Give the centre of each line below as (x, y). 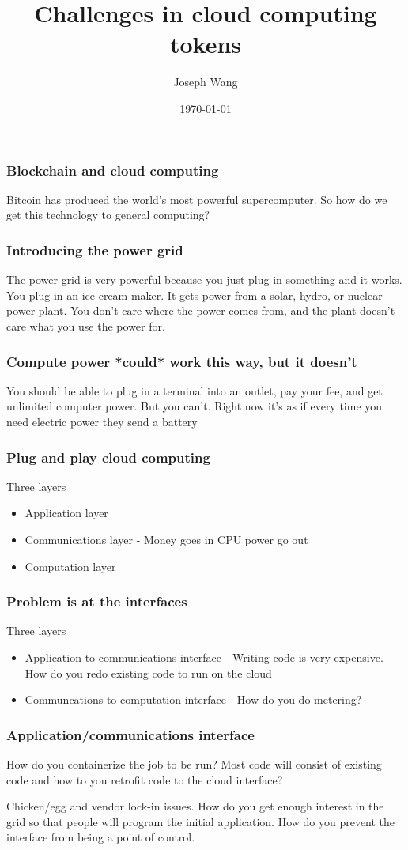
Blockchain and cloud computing (113, 170)
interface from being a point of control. (101, 837)
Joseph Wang (206, 82)
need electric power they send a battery (102, 421)
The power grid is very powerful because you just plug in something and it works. (204, 280)
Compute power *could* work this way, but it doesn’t (182, 361)
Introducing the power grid (95, 249)
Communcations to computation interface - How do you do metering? (193, 699)
